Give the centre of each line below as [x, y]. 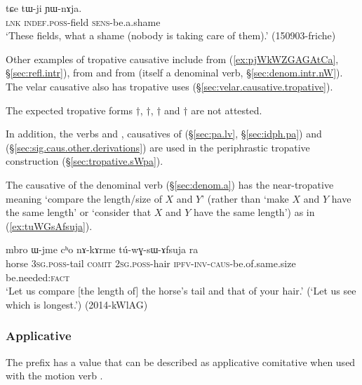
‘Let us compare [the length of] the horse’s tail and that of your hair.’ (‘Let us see [181, 291]
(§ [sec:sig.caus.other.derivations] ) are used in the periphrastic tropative [158, 147]
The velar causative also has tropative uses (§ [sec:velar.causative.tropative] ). [169, 86]
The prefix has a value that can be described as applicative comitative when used [181, 362]
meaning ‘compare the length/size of [84, 198]
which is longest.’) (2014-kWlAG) [77, 304]
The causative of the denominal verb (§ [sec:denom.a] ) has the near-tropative [170, 184]
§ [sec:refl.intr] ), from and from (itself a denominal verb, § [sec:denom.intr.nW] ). [174, 73]
